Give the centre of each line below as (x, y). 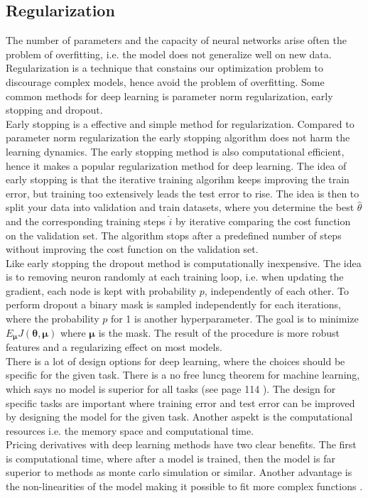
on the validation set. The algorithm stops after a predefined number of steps (174, 235)
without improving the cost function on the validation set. (132, 249)
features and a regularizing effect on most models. (114, 347)
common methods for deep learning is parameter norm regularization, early (169, 96)
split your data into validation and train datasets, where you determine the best (180, 207)
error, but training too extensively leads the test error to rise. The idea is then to (183, 193)
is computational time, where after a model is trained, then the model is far (171, 458)
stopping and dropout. (54, 110)
